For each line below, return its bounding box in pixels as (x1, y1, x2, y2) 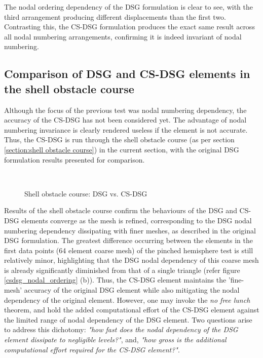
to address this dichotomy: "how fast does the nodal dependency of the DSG (4, 324, 238, 335)
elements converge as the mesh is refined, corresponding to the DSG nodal (21, 215, 252, 225)
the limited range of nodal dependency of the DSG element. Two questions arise (4, 314, 252, 325)
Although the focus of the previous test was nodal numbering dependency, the (4, 104, 247, 115)
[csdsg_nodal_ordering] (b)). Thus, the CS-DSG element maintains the (4, 274, 227, 285)
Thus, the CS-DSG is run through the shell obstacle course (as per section (4, 134, 235, 145)
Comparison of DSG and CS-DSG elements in (4, 66, 250, 82)
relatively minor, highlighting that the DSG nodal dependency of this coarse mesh (4, 255, 259, 265)
